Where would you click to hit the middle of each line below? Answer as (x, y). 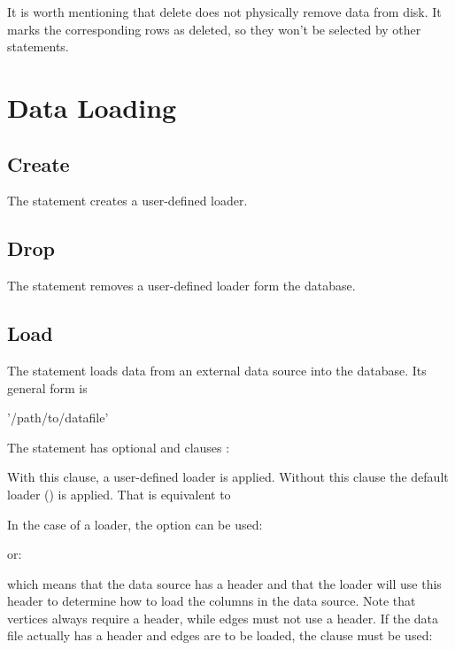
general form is (47, 387)
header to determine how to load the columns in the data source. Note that (212, 601)
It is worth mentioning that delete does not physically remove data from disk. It (224, 12)
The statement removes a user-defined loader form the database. (181, 286)
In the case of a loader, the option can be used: (135, 524)
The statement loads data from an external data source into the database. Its (217, 370)
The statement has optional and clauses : (119, 447)
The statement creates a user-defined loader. (127, 201)
